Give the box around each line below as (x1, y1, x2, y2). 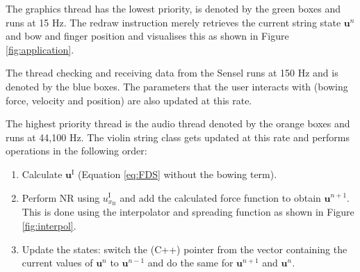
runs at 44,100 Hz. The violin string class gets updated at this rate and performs (6, 129, 350, 144)
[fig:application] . (6, 42, 74, 56)
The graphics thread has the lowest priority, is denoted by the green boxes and (6, 1, 341, 15)
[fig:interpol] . (22, 218, 76, 232)
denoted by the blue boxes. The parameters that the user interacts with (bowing (6, 79, 348, 93)
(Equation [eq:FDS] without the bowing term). (77, 166, 277, 181)
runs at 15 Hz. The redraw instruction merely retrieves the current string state (6, 15, 341, 29)
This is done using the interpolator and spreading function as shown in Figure (22, 205, 354, 219)
